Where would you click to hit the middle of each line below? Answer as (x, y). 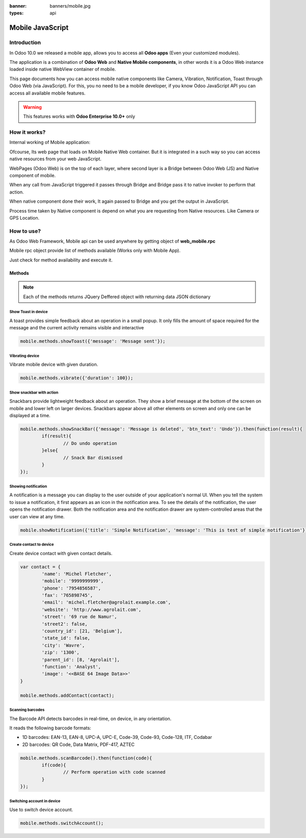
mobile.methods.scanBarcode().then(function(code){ (86, 758)
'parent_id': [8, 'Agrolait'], (81, 660)
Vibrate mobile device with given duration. (54, 365)
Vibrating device (24, 356)
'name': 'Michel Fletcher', (77, 574)
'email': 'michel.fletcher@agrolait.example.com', (106, 602)
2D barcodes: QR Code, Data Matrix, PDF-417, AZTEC (79, 744)
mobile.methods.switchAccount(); (62, 823)
